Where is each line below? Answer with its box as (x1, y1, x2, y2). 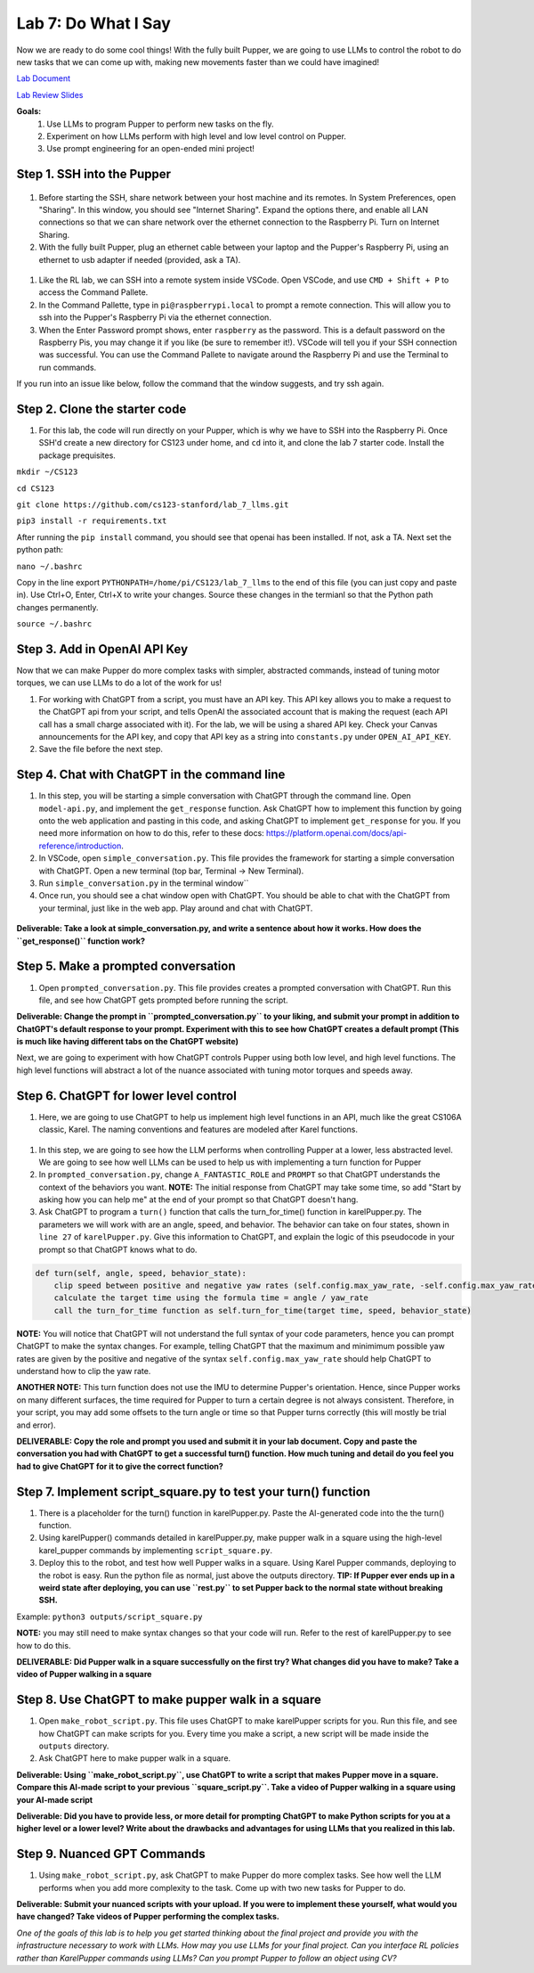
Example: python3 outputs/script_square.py (16, 1611, 203, 1622)
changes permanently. (16, 602, 99, 612)
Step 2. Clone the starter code (16, 401, 187, 416)
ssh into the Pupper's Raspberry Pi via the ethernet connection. (38, 312, 271, 323)
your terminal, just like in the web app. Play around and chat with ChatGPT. (38, 903, 313, 913)
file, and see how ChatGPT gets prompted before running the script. (38, 995, 288, 1005)
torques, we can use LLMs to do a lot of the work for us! (16, 677, 222, 688)
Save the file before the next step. (38, 744, 164, 755)
